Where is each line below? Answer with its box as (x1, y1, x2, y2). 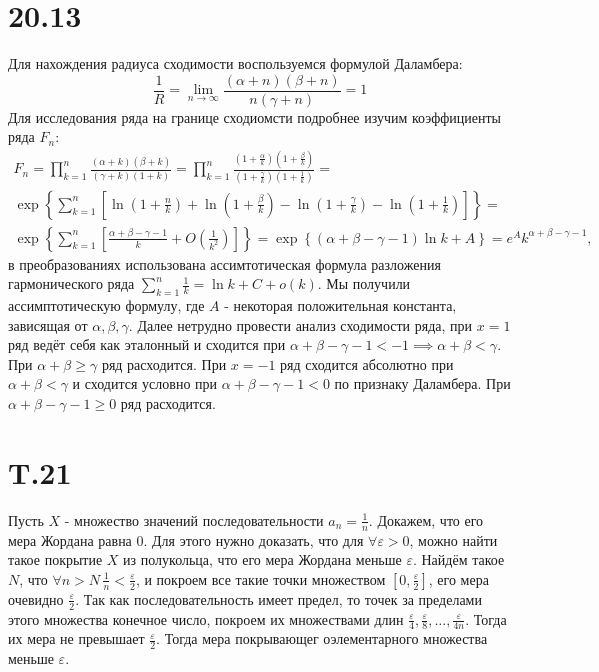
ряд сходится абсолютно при (280, 353, 454, 374)
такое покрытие (8, 549, 103, 570)
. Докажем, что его (368, 509, 484, 530)
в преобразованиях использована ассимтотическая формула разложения (8, 253, 441, 274)
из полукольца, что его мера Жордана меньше (123, 549, 402, 570)
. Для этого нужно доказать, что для (143, 529, 364, 550)
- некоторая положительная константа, (224, 295, 457, 316)
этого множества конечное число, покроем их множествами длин (8, 608, 404, 629)
